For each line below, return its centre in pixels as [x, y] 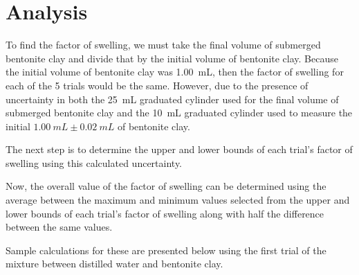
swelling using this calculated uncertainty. [94, 162]
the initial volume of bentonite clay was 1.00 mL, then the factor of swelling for [175, 72]
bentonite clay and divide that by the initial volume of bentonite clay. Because [172, 58]
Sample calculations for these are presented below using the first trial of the [166, 250]
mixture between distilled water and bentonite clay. [114, 264]
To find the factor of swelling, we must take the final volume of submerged [163, 45]
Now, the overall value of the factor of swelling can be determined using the [166, 186]
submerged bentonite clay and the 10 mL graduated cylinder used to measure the [179, 113]
